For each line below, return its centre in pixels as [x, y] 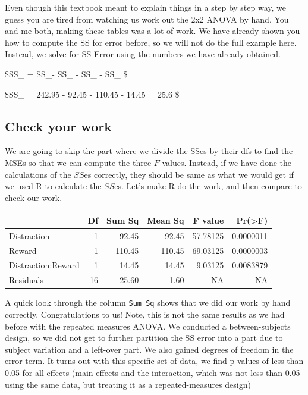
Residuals [26, 280]
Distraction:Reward [44, 265]
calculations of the [38, 174]
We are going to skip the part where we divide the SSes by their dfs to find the [149, 151]
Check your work [58, 126]
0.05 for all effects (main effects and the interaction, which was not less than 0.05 [153, 372]
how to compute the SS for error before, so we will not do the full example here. [151, 42]
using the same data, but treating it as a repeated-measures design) [128, 384]
